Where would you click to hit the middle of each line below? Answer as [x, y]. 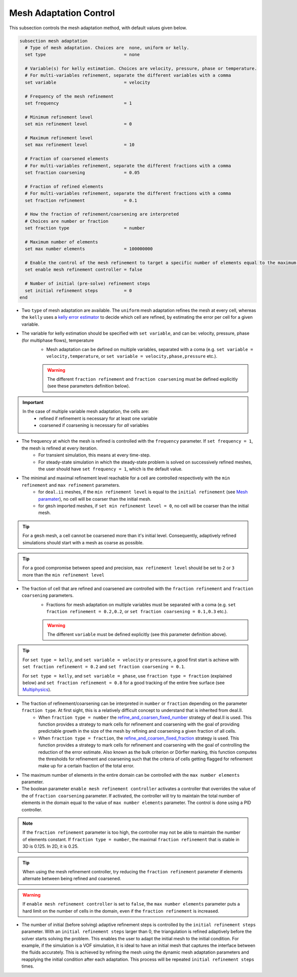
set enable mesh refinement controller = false [84, 270]
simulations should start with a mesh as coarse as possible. [83, 542]
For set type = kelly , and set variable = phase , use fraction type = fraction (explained [127, 676]
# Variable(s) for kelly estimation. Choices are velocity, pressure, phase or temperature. [141, 69]
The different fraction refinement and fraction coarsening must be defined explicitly [143, 379]
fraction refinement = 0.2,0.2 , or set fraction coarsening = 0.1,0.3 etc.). [137, 612]
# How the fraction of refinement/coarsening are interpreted [102, 214]
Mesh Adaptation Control [62, 13]
